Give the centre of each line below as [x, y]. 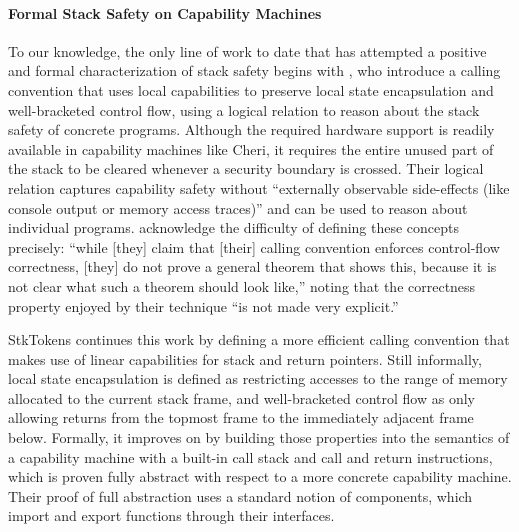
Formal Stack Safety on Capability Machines [165, 12]
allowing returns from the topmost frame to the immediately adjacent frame [241, 417]
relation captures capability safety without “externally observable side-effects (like [259, 187]
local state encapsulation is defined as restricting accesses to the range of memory [258, 378]
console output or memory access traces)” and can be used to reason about [238, 207]
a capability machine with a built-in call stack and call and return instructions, [250, 456]
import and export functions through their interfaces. [171, 515]
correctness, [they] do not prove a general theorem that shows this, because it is [252, 266]
